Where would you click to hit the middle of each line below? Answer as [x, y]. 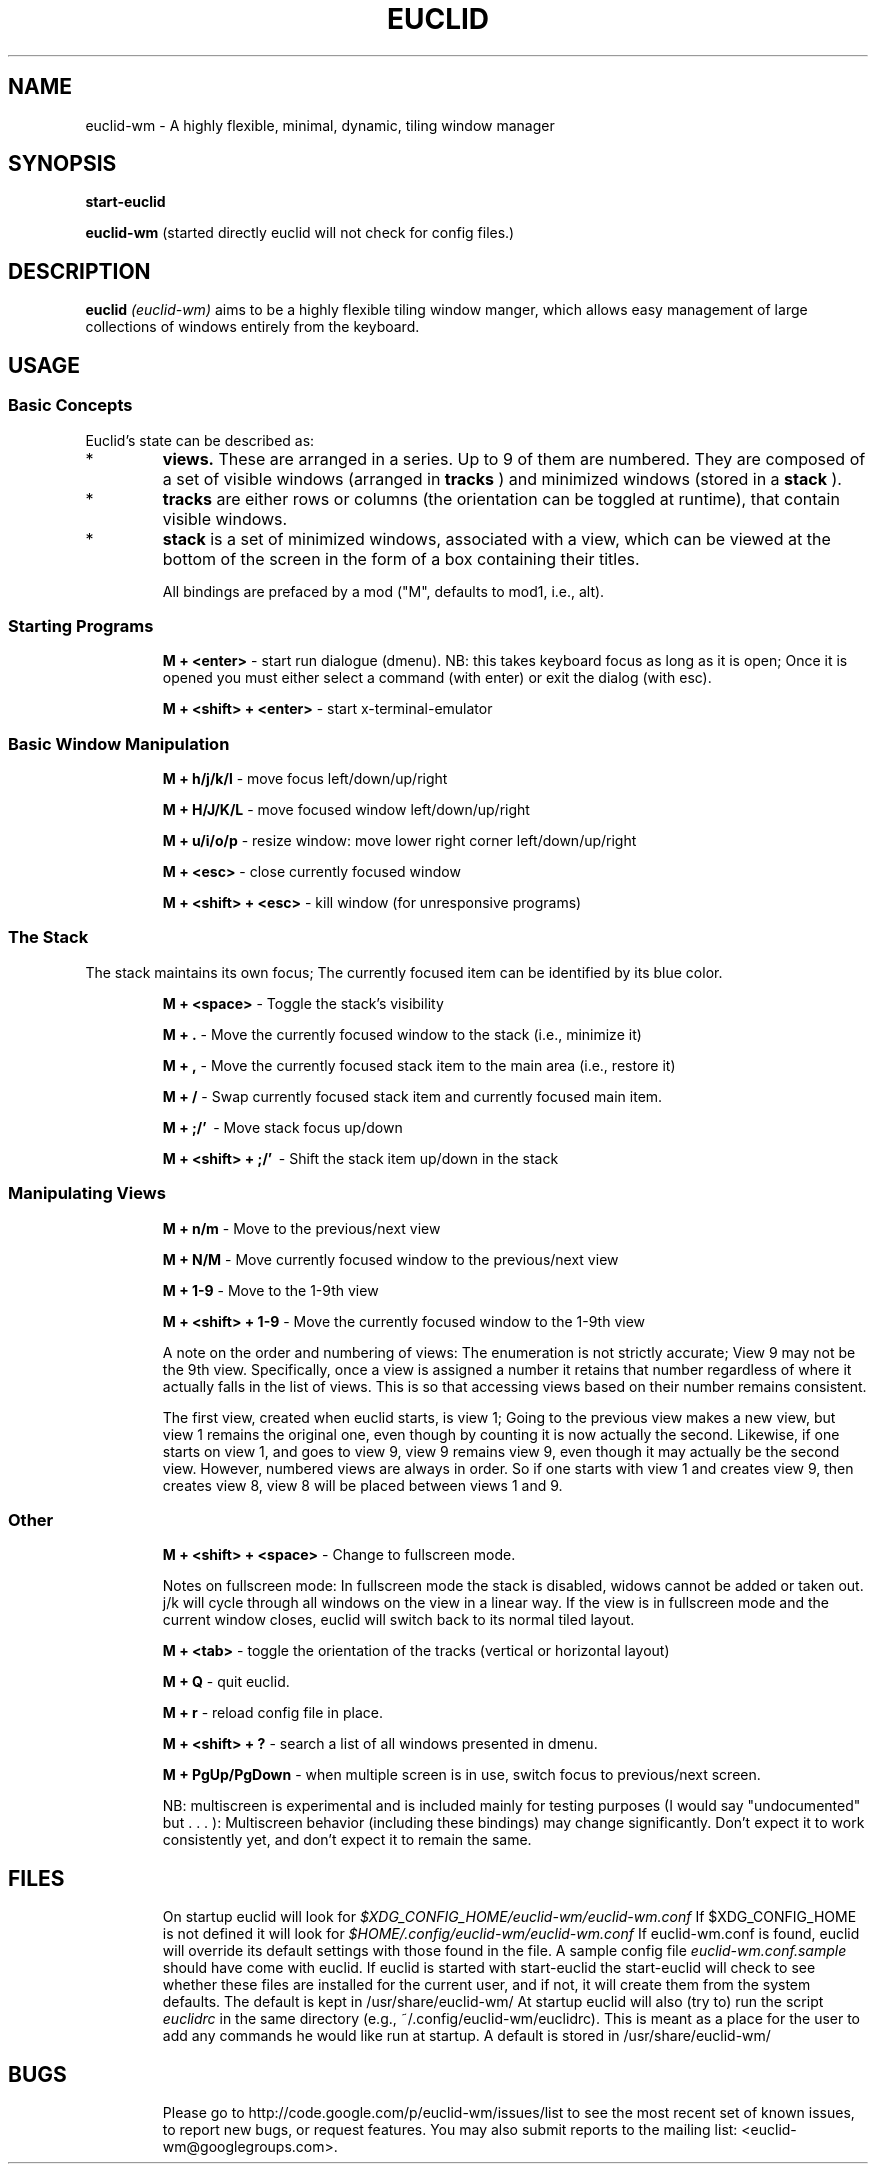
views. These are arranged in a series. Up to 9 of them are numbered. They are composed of [514, 458]
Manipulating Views [87, 1193]
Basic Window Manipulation [119, 743]
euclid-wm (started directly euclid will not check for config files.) [300, 233]
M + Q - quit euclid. [226, 1682]
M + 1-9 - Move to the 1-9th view [270, 1290]
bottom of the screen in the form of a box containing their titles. [401, 558]
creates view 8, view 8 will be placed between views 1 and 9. [362, 1485]
